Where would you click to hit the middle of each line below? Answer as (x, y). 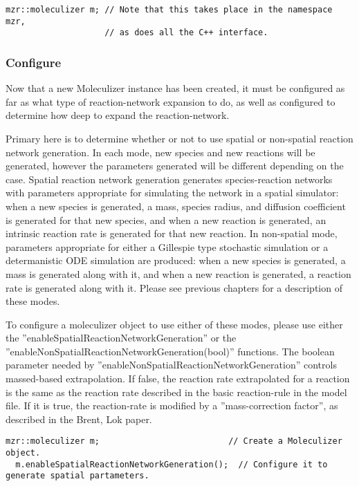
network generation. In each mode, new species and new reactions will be (160, 152)
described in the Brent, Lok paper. (79, 419)
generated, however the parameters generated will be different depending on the (175, 166)
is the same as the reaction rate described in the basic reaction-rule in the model (176, 392)
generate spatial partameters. (77, 476)
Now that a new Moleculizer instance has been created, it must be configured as (175, 88)
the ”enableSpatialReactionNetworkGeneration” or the (121, 338)
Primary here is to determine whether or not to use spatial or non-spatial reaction (179, 138)
